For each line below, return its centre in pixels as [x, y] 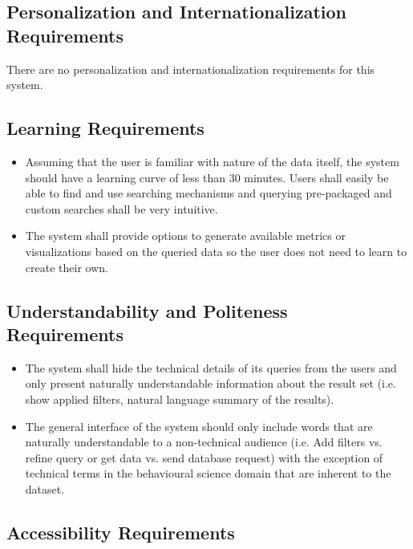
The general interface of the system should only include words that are [199, 426]
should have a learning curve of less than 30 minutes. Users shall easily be [207, 177]
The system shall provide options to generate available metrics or [185, 236]
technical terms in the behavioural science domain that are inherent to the [208, 473]
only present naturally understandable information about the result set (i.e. [211, 383]
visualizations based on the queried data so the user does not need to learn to [216, 251]
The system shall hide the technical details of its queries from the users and [211, 367]
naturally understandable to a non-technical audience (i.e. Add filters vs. [204, 442]
